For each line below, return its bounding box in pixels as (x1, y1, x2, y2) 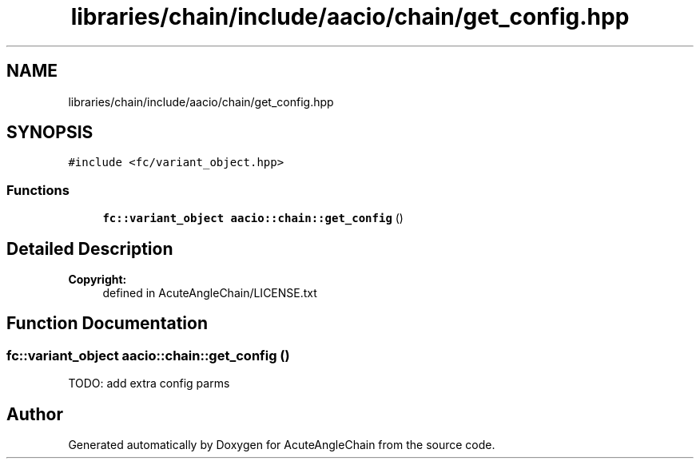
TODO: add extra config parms (68, 376, 230, 391)
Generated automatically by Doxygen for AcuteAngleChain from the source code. (68, 438, 495, 452)
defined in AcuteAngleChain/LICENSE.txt (102, 286, 317, 300)
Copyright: (68, 272, 127, 287)
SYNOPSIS (6, 122, 93, 143)
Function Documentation (6, 313, 208, 334)
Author (6, 403, 63, 424)
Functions (6, 181, 70, 198)
